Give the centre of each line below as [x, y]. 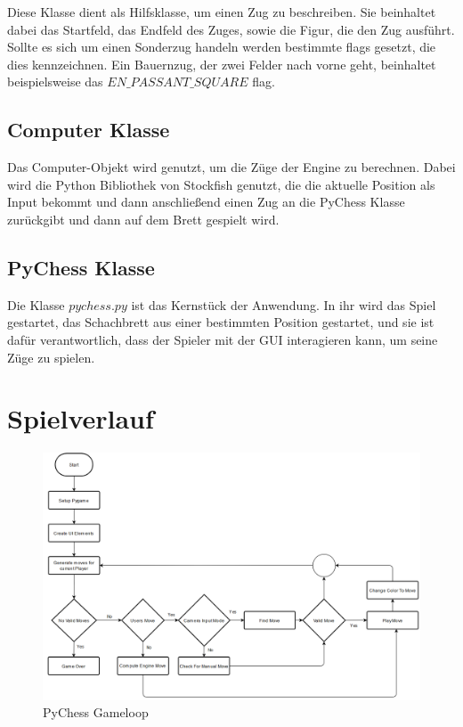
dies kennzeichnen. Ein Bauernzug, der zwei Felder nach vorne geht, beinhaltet [222, 64]
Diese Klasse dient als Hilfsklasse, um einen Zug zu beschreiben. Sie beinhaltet [222, 12]
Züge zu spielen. [51, 357]
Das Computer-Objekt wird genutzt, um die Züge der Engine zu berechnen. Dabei [231, 167]
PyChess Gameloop [96, 712]
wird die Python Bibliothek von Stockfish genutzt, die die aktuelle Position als [221, 184]
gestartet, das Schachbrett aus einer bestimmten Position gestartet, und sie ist [221, 322]
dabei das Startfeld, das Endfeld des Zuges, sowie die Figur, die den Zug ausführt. [231, 29]
